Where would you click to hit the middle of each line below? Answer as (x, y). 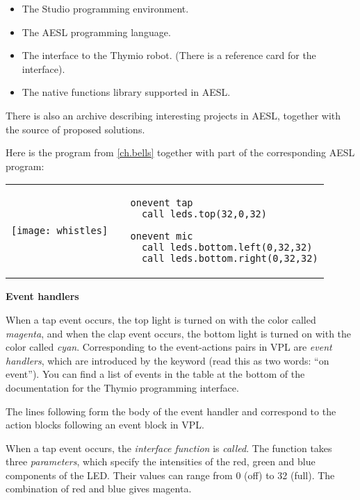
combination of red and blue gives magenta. (99, 489)
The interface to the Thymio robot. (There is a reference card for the (169, 55)
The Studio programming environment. (105, 8)
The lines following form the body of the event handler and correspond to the (171, 411)
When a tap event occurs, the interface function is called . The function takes (169, 448)
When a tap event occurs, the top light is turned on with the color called (161, 319)
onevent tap (162, 203)
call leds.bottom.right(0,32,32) (230, 259)
